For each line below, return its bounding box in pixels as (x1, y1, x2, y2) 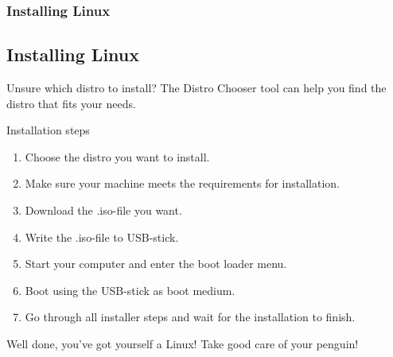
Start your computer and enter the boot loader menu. (25, 255, 287, 272)
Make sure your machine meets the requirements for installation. (25, 175, 340, 192)
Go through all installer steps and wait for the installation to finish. (25, 308, 356, 325)
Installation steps (6, 122, 90, 138)
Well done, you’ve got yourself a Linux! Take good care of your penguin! (6, 335, 359, 351)
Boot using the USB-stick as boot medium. (25, 281, 235, 298)
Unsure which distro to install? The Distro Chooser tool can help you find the (6, 80, 387, 96)
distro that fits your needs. (6, 95, 136, 111)
